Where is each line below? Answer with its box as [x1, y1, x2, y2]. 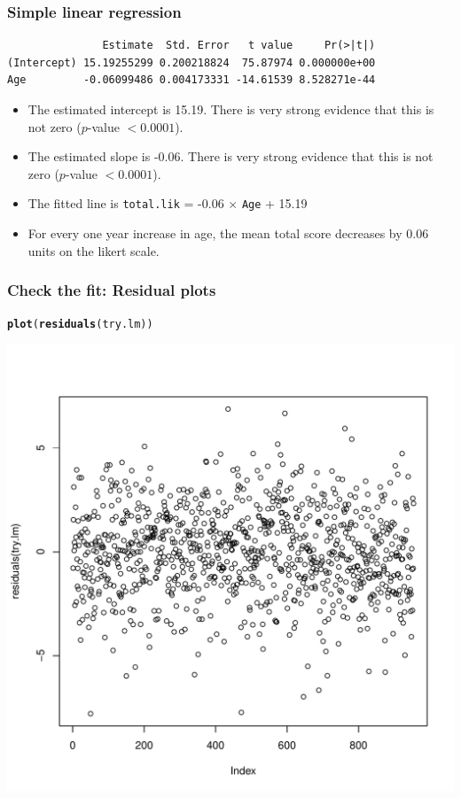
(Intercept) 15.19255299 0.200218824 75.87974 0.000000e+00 [7, 56, 376, 69]
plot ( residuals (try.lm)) [7, 318, 153, 331]
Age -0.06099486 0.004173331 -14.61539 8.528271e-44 [7, 74, 376, 87]
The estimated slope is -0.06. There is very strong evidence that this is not [27, 147, 434, 166]
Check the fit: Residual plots [7, 279, 216, 301]
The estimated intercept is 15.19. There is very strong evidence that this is [27, 100, 434, 118]
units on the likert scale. [27, 241, 160, 260]
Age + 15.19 [241, 194, 308, 213]
